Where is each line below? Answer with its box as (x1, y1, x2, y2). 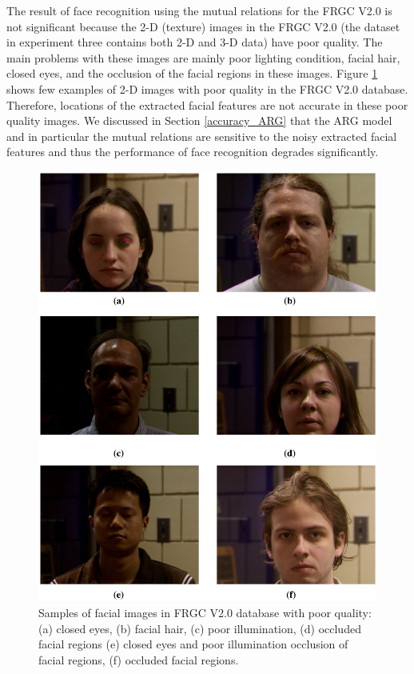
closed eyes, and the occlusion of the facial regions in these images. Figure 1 (6, 65, 378, 82)
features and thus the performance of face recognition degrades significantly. (6, 143, 379, 160)
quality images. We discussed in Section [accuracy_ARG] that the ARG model (6, 112, 392, 129)
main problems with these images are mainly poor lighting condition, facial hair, (6, 49, 400, 66)
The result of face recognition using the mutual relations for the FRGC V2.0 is (6, 2, 392, 18)
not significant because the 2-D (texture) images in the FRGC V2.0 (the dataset (6, 18, 400, 34)
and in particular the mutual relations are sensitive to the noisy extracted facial (6, 127, 397, 144)
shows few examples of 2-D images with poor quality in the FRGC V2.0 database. (6, 80, 408, 97)
